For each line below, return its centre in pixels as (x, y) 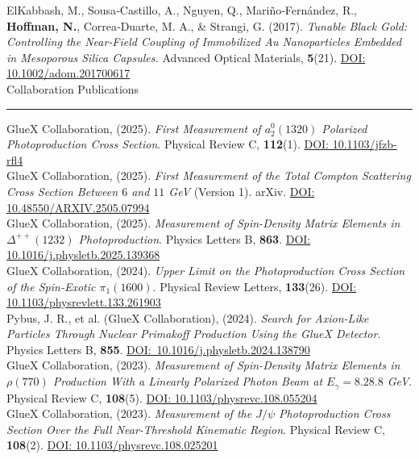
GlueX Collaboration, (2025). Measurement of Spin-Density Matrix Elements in (203, 223)
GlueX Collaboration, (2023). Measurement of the (129, 413)
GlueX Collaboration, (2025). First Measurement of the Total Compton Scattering (209, 175)
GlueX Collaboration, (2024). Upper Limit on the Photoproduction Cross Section (206, 270)
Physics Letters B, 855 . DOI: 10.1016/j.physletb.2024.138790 (158, 349)
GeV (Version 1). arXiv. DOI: (242, 191)
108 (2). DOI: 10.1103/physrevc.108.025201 (112, 445)
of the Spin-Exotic (51, 286)
